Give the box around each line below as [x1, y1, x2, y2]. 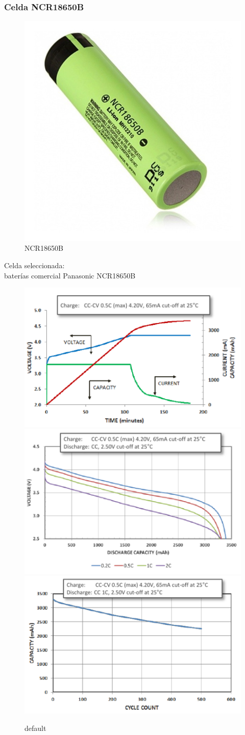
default [24, 722, 46, 733]
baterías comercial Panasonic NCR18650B [4, 270, 136, 280]
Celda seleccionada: [4, 260, 65, 270]
